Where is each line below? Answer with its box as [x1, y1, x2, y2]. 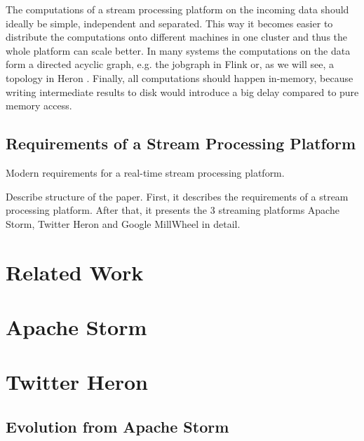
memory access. [6, 98, 72, 113]
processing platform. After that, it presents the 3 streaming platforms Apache [6, 203, 339, 217]
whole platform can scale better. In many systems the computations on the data [6, 43, 351, 57]
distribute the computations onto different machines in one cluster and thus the [6, 29, 348, 44]
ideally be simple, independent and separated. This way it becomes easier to [6, 15, 333, 30]
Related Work [6, 257, 144, 286]
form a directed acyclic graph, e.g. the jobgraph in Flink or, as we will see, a [6, 57, 334, 72]
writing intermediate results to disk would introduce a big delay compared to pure [6, 84, 359, 99]
